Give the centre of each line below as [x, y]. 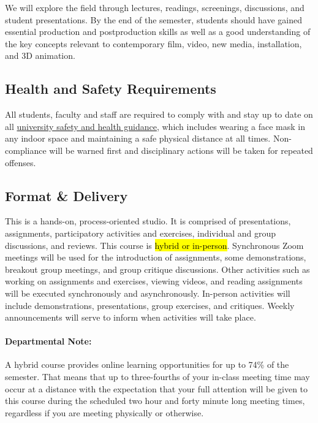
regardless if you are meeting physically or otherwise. [104, 412]
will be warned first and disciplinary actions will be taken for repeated [181, 150]
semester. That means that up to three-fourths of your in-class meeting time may [157, 377]
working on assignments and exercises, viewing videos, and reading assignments [154, 281]
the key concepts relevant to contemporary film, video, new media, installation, [153, 43]
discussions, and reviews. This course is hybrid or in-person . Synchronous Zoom [154, 245]
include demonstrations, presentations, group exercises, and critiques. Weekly [150, 305]
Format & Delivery [66, 195]
